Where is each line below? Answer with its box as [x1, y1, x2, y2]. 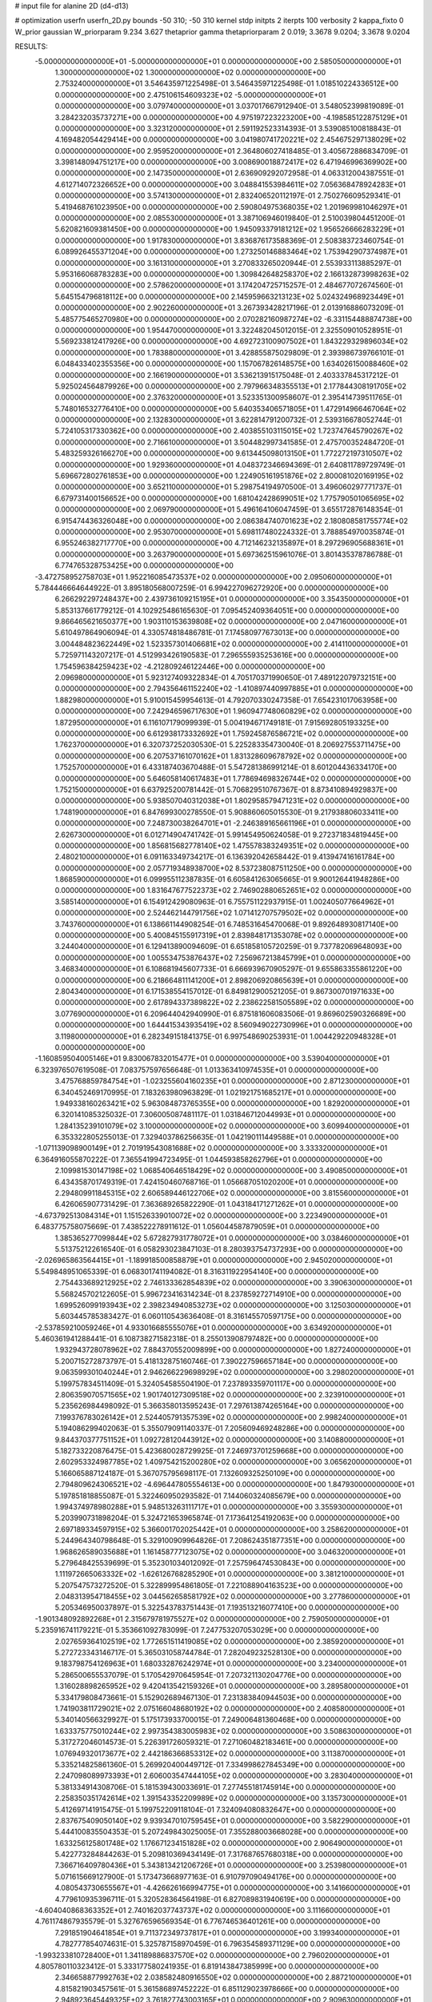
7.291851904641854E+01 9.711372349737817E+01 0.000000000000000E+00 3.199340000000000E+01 [54, 1928, 400, 1937]
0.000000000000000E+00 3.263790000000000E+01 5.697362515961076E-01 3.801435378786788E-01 [54, 549, 403, 559]
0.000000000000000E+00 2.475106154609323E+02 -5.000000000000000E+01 [54, 90, 326, 99]
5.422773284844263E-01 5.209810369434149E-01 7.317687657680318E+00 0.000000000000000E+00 [54, 1850, 403, 1859]
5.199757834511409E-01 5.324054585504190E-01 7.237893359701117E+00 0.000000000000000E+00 [54, 1378, 397, 1389]
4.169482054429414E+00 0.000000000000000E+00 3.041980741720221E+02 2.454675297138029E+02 [54, 135, 407, 144]
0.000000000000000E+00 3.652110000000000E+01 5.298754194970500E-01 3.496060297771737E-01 [54, 482, 402, 492]
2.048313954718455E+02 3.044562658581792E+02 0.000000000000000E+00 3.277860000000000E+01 [54, 1592, 411, 1602]
